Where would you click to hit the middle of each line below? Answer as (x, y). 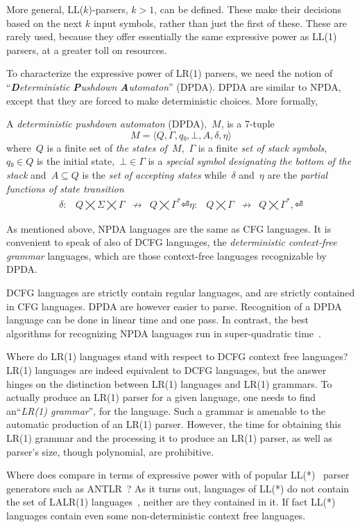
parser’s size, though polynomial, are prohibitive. (110, 451)
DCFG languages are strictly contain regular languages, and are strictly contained (181, 293)
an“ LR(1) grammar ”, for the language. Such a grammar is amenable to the (166, 410)
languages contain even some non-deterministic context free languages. (156, 515)
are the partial (298, 174)
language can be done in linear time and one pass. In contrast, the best (157, 320)
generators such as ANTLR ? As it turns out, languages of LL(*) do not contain (178, 488)
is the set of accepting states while (154, 174)
